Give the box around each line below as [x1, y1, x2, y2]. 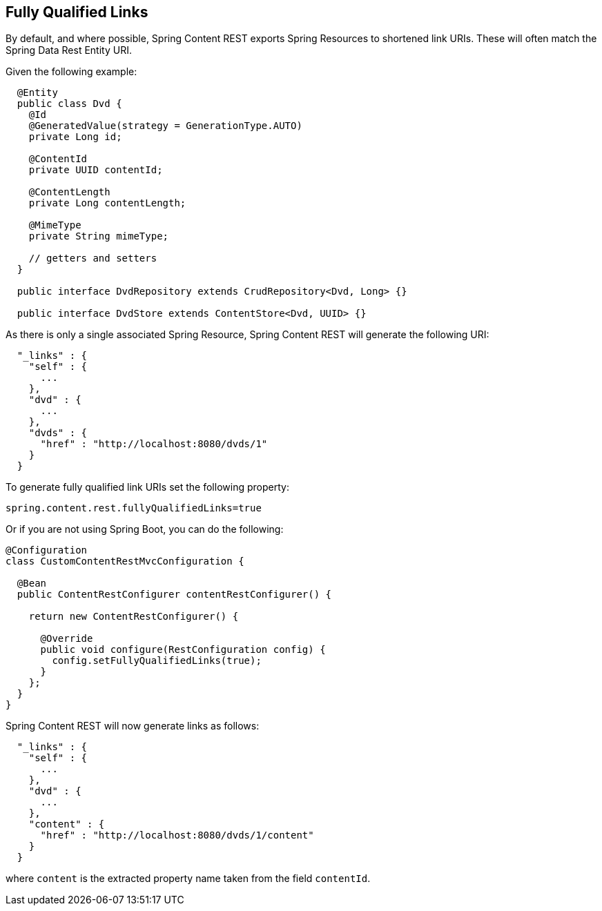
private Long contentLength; [28, 197, 186, 209]
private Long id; [28, 131, 122, 143]
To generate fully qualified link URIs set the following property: [6, 481, 289, 493]
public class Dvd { [17, 98, 122, 110]
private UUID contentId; [28, 164, 163, 176]
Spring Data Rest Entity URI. [6, 44, 132, 57]
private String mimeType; [28, 231, 169, 242]
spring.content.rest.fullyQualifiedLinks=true [6, 502, 262, 514]
